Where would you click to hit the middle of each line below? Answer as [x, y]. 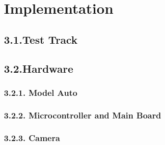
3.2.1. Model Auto [41, 92]
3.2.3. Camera [32, 137]
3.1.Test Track [41, 39]
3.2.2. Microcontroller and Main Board [82, 115]
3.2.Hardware [39, 68]
